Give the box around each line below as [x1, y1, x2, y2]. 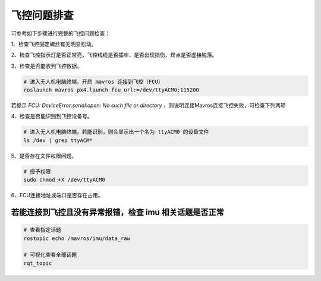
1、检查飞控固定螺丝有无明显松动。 [11, 40, 97, 48]
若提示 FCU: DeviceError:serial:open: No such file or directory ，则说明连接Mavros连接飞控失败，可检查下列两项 [11, 102, 286, 109]
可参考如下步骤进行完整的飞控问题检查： [11, 30, 110, 37]
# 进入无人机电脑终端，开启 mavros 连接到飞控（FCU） [23, 78, 163, 85]
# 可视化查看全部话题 [23, 251, 77, 258]
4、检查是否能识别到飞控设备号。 [11, 113, 93, 120]
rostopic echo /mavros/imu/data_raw [23, 235, 131, 242]
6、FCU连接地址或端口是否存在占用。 [11, 192, 103, 199]
